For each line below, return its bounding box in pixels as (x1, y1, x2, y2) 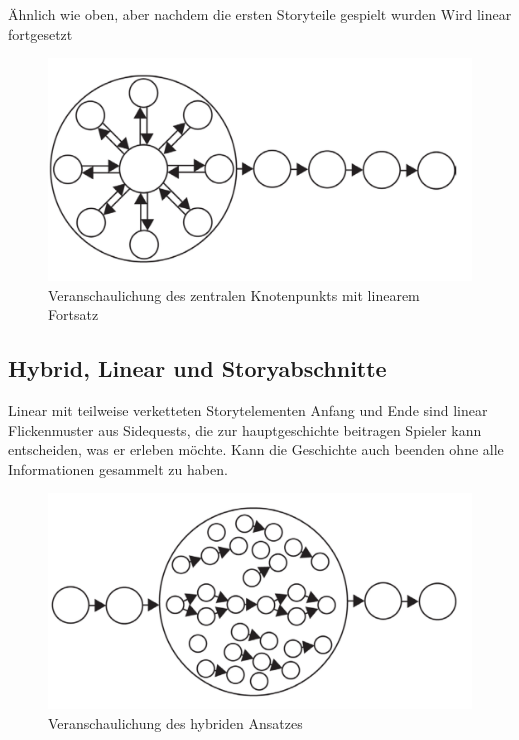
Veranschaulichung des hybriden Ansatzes (48, 713, 303, 734)
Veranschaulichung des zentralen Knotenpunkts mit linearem (48, 284, 420, 305)
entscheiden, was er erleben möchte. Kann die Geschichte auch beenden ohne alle (8, 439, 504, 460)
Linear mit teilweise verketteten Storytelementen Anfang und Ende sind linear (8, 399, 488, 420)
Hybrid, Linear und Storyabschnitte (8, 353, 387, 384)
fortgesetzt (8, 23, 73, 44)
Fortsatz (48, 304, 99, 325)
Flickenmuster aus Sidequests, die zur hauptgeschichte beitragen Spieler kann (8, 419, 482, 440)
